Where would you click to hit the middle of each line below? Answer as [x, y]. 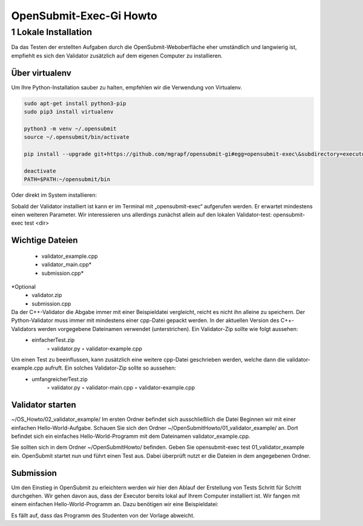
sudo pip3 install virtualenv [69, 112]
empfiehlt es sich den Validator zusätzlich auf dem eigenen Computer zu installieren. [117, 56]
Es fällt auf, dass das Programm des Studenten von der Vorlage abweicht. [103, 515]
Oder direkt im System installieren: [54, 195]
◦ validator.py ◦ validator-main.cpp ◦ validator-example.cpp [121, 388]
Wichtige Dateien [44, 241]
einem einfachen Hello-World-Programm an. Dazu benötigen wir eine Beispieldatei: [115, 504]
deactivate [40, 171]
